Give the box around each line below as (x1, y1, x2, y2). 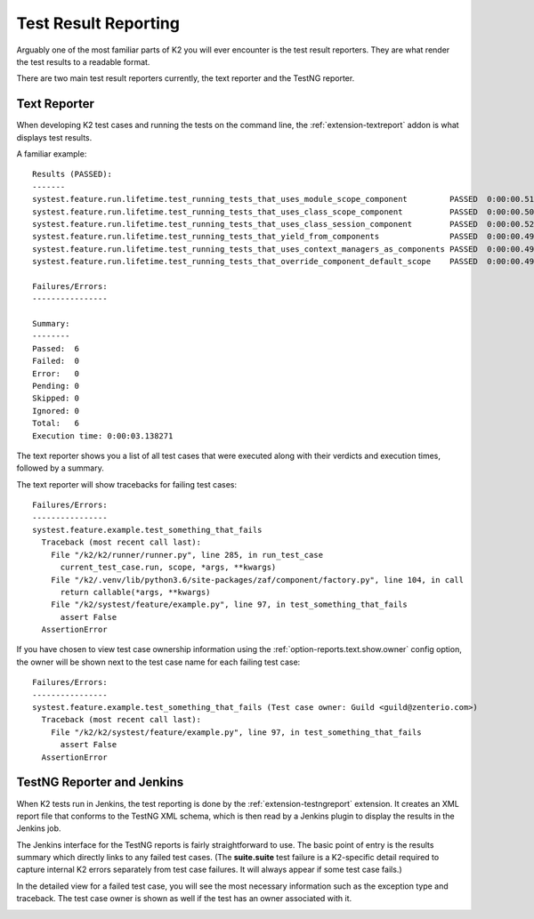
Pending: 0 (32, 381, 80, 391)
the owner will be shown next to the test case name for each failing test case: (16, 657, 301, 667)
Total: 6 (32, 418, 80, 429)
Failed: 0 (32, 356, 80, 367)
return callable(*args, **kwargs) (60, 587, 211, 597)
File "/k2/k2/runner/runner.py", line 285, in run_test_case (50, 550, 324, 560)
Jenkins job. (16, 823, 61, 834)
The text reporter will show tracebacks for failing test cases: (16, 479, 238, 489)
